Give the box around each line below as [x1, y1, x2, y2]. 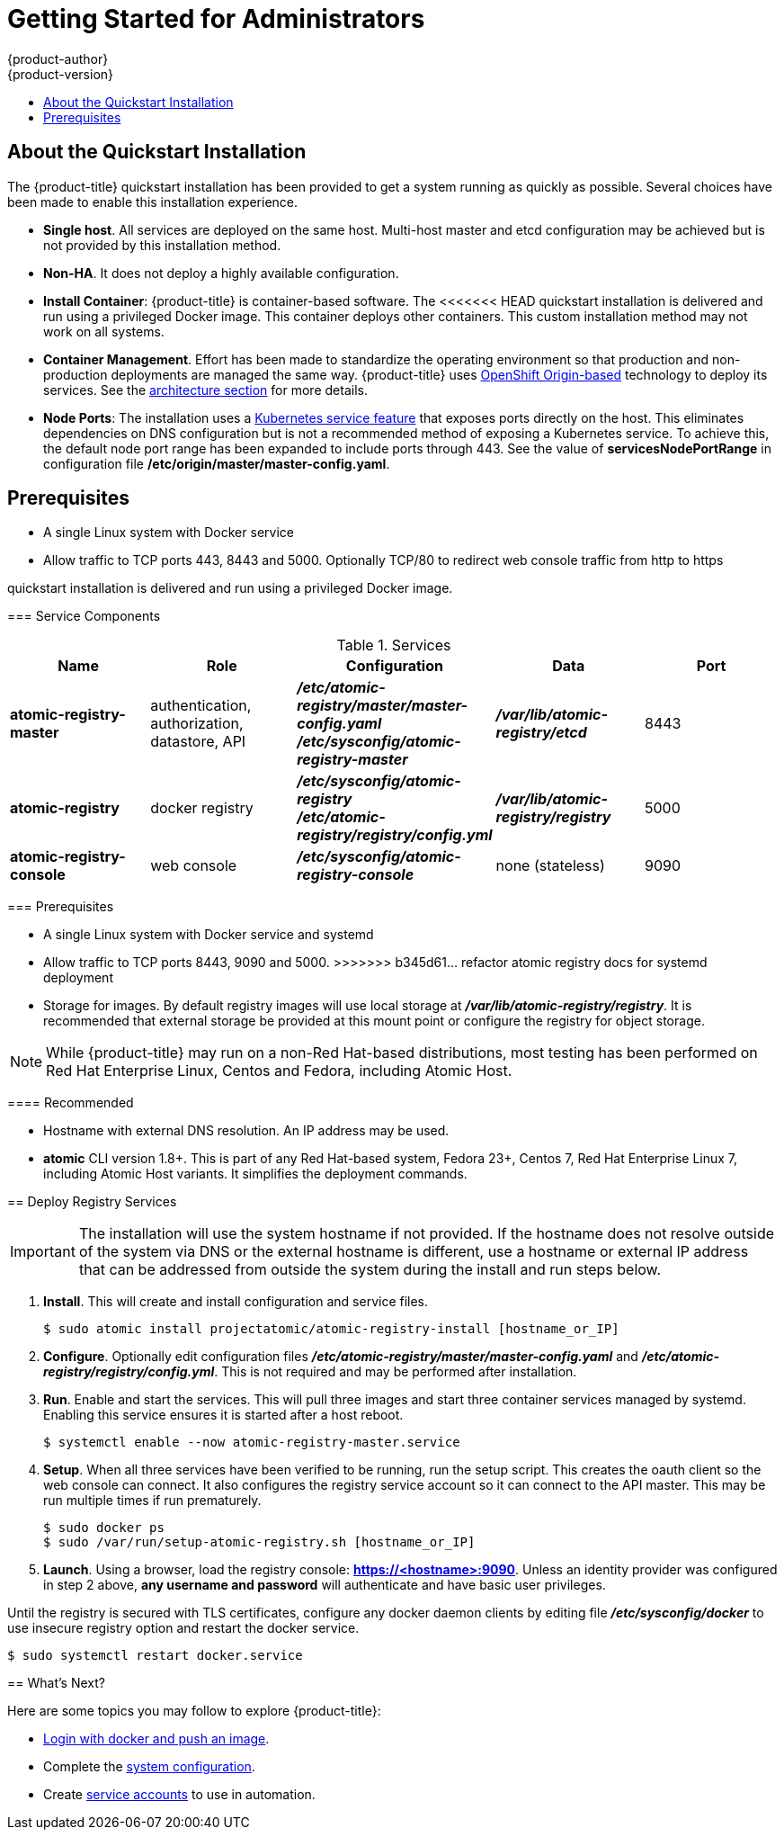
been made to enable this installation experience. [7, 193, 298, 210]
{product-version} [7, 66, 114, 82]
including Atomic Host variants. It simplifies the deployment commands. [43, 1166, 468, 1182]
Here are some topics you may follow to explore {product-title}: [7, 1703, 381, 1719]
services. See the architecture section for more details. [43, 381, 368, 398]
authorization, [150, 714, 244, 733]
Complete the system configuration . [43, 1759, 255, 1775]
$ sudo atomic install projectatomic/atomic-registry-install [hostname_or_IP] [43, 1322, 619, 1337]
